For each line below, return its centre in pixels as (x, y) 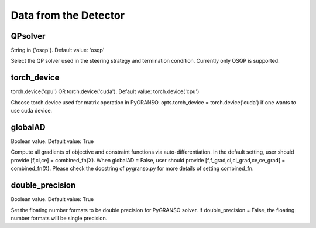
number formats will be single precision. (59, 218)
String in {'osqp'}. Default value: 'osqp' (58, 50)
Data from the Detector (68, 15)
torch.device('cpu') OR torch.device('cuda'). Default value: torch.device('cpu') (105, 91)
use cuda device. (32, 111)
